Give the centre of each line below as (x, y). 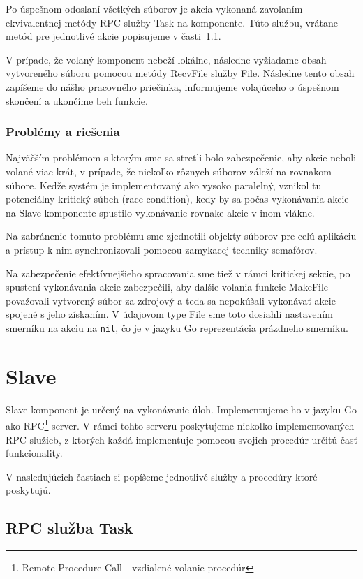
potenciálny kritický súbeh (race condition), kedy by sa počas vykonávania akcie (177, 199)
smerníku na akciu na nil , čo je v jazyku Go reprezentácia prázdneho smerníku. (177, 327)
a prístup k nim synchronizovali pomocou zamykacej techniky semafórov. (162, 249)
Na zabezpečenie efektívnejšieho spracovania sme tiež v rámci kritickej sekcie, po (178, 273)
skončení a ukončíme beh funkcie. (77, 100)
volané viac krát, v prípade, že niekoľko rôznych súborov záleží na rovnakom (169, 171)
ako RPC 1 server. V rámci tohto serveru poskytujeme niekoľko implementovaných (180, 424)
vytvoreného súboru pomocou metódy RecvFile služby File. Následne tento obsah (180, 73)
